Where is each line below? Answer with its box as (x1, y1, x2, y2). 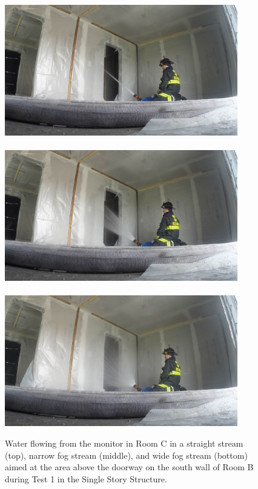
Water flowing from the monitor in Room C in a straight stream (5, 436, 243, 449)
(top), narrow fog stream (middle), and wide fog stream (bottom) (5, 448, 248, 461)
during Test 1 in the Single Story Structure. (5, 472, 167, 485)
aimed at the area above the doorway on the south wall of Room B (5, 461, 254, 473)
